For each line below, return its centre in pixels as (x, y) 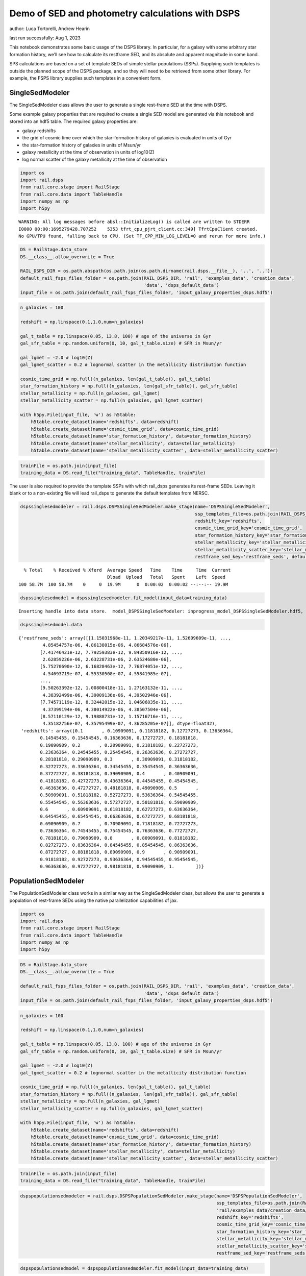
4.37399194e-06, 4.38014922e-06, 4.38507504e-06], (107, 709)
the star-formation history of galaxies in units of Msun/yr (82, 145)
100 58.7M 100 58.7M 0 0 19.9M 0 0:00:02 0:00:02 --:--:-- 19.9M (123, 584)
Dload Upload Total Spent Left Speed (167, 577)
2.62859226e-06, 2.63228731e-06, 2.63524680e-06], (107, 659)
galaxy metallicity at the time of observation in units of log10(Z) (88, 152)
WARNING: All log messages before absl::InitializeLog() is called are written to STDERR (134, 222)
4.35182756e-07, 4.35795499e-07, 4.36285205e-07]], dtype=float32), (130, 724)
